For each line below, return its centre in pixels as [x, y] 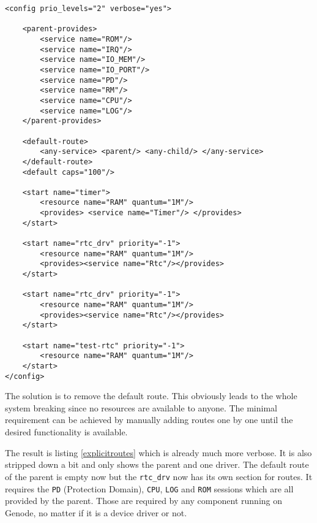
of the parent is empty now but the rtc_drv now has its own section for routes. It [159, 476]
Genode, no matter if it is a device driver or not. [96, 512]
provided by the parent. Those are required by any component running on [144, 501]
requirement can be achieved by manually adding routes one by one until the [149, 420]
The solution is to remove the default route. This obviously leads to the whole [151, 396]
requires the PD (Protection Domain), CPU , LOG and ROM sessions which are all [149, 488]
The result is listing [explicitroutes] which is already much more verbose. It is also [158, 452]
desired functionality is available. [66, 432]
